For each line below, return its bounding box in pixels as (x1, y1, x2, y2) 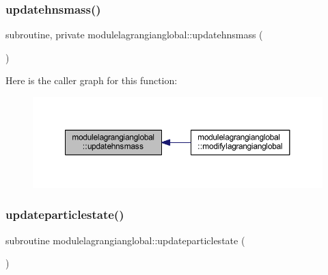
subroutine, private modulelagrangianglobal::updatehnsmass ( (5, 27, 263, 42)
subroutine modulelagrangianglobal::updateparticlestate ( (5, 233, 245, 247)
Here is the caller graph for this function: (5, 73, 178, 88)
